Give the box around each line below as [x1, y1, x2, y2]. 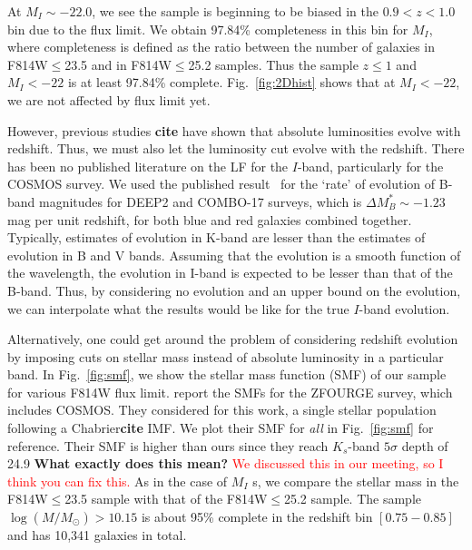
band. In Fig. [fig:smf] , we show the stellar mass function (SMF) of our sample [7, 365, 447, 384]
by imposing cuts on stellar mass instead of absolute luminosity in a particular [7, 347, 444, 366]
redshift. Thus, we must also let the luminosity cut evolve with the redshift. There [7, 139, 465, 158]
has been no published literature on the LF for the [7, 156, 289, 175]
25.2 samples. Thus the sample [188, 54, 359, 74]
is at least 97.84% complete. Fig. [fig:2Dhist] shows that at [67, 73, 396, 92]
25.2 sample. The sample [283, 489, 421, 508]
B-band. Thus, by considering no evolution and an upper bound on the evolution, [7, 280, 461, 300]
